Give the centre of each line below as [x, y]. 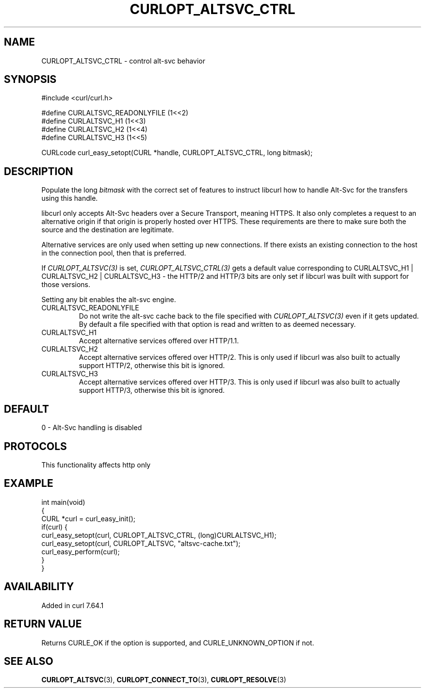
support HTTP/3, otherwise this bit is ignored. [152, 390]
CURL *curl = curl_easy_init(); [88, 518]
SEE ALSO [29, 661]
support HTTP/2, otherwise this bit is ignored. [152, 366]
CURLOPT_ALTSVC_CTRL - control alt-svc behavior [123, 61]
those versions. [66, 285]
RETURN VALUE [43, 624]
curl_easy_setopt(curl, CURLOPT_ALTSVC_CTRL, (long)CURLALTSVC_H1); [159, 535]
